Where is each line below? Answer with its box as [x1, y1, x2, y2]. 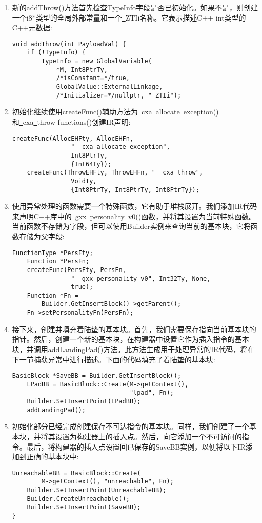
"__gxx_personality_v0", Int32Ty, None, [71, 275, 211, 282]
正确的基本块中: [26, 451, 79, 462]
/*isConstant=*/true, [56, 74, 130, 82]
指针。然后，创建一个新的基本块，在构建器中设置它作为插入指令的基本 [12, 334, 249, 344]
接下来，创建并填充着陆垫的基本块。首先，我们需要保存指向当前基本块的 [12, 323, 256, 334]
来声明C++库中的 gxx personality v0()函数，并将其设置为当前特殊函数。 [12, 210, 256, 221]
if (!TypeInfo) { [27, 49, 86, 56]
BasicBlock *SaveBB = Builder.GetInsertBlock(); [12, 372, 182, 380]
